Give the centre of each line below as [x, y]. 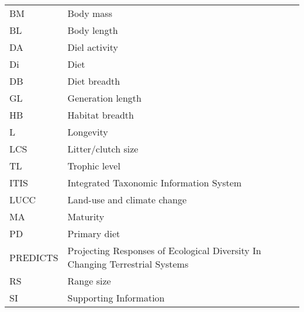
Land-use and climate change [127, 200]
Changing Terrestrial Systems [128, 264]
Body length [93, 30]
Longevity [88, 132]
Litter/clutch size [103, 149]
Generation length [104, 98]
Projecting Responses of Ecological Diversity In [164, 250]
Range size [89, 281]
